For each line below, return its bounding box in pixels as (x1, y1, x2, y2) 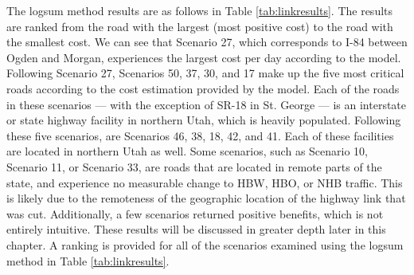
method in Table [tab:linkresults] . (6, 252, 170, 269)
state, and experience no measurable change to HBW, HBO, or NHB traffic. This (6, 174, 403, 191)
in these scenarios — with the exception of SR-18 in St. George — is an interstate (6, 96, 407, 112)
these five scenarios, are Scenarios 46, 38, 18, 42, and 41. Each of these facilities (6, 127, 394, 143)
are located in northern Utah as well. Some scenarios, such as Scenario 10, (6, 143, 368, 159)
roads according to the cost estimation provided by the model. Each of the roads (6, 80, 400, 96)
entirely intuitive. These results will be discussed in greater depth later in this (6, 221, 386, 238)
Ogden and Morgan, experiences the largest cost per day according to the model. (6, 49, 401, 65)
